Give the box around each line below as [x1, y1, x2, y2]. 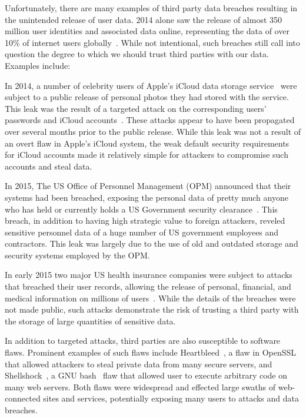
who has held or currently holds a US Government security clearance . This [5, 203, 278, 215]
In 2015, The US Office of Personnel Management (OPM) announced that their [5, 180, 291, 192]
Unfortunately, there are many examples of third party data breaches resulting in [5, 2, 298, 14]
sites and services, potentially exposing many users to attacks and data [43, 392, 299, 404]
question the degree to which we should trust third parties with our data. [5, 48, 269, 60]
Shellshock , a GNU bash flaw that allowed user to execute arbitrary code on [5, 369, 287, 381]
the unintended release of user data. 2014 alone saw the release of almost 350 [5, 13, 282, 25]
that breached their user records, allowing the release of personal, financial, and [5, 280, 291, 293]
